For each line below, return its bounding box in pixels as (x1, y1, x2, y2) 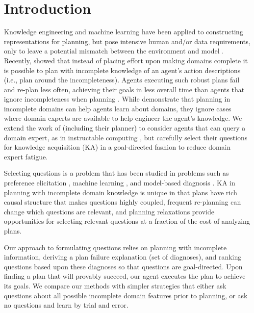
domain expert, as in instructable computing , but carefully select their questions (4, 132, 248, 142)
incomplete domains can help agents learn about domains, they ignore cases (4, 103, 231, 113)
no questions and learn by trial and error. (4, 300, 128, 310)
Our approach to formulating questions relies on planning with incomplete (4, 242, 227, 252)
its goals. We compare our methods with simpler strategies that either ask (4, 280, 227, 290)
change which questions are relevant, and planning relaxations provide (4, 206, 214, 216)
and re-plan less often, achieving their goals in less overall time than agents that (4, 84, 245, 94)
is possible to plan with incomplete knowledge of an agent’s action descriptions (4, 65, 241, 75)
